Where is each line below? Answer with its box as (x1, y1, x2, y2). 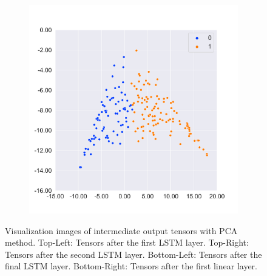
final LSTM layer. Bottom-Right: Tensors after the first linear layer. (5, 260, 257, 272)
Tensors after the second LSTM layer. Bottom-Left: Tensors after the (5, 247, 262, 260)
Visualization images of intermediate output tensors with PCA (5, 224, 238, 237)
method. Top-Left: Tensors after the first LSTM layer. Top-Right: (5, 236, 249, 249)
